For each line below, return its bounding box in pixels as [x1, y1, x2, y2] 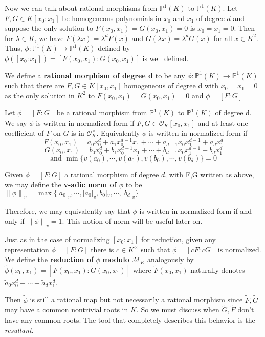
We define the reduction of [5, 254, 94, 265]
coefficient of [5, 127, 44, 138]
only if [5, 215, 25, 226]
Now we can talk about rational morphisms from [5, 3, 158, 13]
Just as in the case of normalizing [5, 233, 110, 244]
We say [5, 117, 27, 128]
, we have [34, 32, 64, 43]
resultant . [5, 324, 34, 335]
